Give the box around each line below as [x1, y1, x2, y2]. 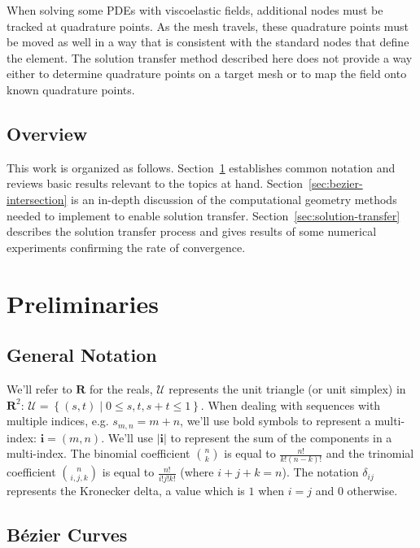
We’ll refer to [7, 380, 72, 397]
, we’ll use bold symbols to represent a [180, 412, 371, 429]
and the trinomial [326, 445, 414, 462]
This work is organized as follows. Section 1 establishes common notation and [7, 159, 396, 176]
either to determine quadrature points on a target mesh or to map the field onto [7, 65, 407, 82]
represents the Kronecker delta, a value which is [7, 481, 245, 498]
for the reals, [90, 380, 153, 397]
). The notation [282, 463, 359, 481]
